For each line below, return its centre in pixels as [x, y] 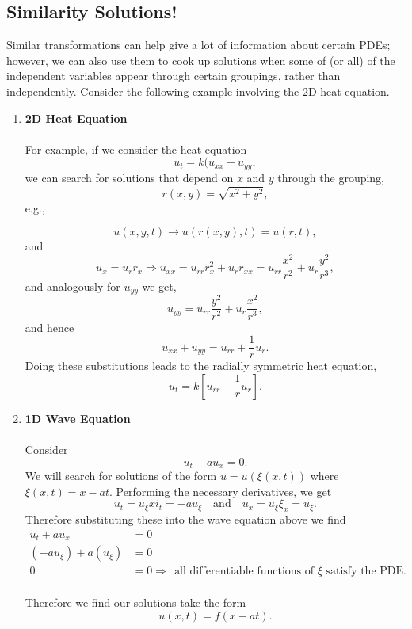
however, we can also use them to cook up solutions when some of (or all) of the [201, 60]
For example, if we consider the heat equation [136, 149]
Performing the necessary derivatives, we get [224, 491]
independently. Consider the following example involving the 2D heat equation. [198, 91]
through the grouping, [331, 177]
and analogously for [72, 286]
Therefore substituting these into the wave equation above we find [185, 518]
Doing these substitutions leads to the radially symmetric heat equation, [201, 366]
